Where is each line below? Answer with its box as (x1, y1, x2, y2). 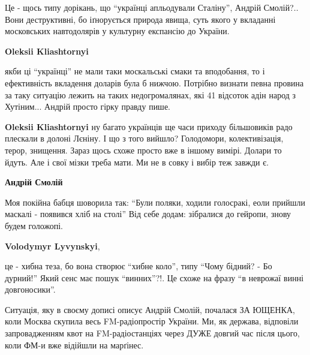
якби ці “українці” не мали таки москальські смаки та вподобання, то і (5, 65, 265, 77)
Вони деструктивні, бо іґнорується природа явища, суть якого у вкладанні (5, 13, 276, 25)
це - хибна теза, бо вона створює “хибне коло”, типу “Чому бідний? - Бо (5, 260, 272, 272)
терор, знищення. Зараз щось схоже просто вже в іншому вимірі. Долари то (5, 143, 282, 156)
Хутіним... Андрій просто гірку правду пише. (5, 100, 171, 113)
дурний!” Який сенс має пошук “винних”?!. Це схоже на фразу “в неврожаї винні (5, 271, 304, 284)
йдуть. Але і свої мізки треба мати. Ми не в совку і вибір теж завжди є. (5, 155, 269, 168)
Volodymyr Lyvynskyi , (5, 239, 100, 252)
